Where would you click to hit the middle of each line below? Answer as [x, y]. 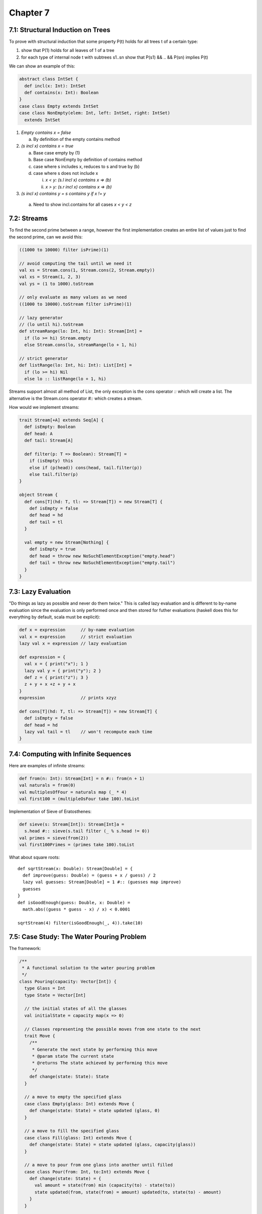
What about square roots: [34, 858]
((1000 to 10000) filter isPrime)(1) [64, 250]
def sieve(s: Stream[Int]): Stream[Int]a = [72, 825]
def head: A [39, 434]
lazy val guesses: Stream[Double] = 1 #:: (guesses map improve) [102, 882]
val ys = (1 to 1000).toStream [57, 284]
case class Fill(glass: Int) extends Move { [78, 1138]
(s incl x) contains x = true [47, 146]
